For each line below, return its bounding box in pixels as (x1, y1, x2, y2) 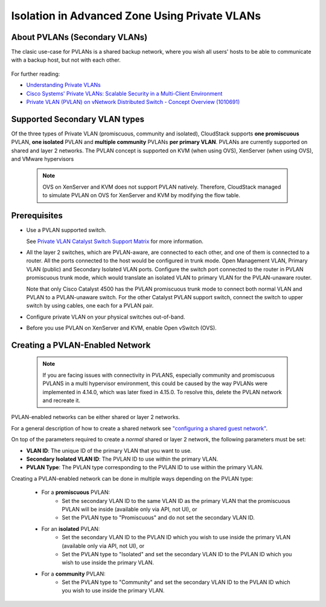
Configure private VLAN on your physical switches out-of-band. (26, 313, 185, 320)
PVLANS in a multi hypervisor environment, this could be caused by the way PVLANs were (42, 380, 268, 387)
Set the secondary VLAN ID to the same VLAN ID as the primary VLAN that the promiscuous (62, 497, 291, 504)
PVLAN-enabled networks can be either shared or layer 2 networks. (11, 414, 181, 421)
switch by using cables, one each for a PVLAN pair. (26, 302, 154, 310)
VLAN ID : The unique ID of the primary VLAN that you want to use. (26, 447, 193, 454)
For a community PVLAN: (41, 570, 106, 577)
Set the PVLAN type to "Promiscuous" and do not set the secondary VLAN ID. (62, 514, 255, 521)
